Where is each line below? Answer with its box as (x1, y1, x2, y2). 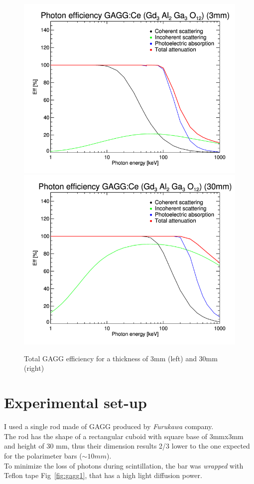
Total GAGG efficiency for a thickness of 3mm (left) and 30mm (24, 353, 218, 363)
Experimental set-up (4, 392, 147, 413)
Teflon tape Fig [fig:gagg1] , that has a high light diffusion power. (4, 470, 202, 481)
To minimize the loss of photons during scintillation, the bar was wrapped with (4, 460, 244, 471)
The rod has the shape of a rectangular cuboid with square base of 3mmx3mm (4, 431, 244, 441)
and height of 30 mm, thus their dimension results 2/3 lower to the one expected (4, 441, 250, 451)
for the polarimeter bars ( (4, 450, 82, 461)
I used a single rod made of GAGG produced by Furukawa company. (4, 421, 214, 432)
